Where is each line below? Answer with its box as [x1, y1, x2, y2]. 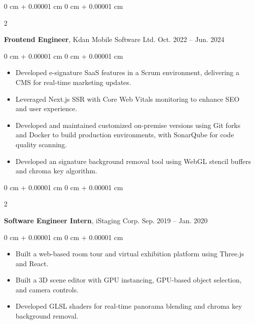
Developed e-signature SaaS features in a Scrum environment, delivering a [15, 67, 240, 78]
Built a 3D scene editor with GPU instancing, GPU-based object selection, [15, 275, 242, 285]
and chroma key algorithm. [15, 165, 97, 176]
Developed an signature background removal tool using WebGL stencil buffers [15, 156, 251, 166]
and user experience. [15, 103, 77, 114]
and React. [15, 258, 49, 268]
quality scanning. [15, 139, 67, 149]
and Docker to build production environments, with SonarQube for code [15, 129, 234, 140]
